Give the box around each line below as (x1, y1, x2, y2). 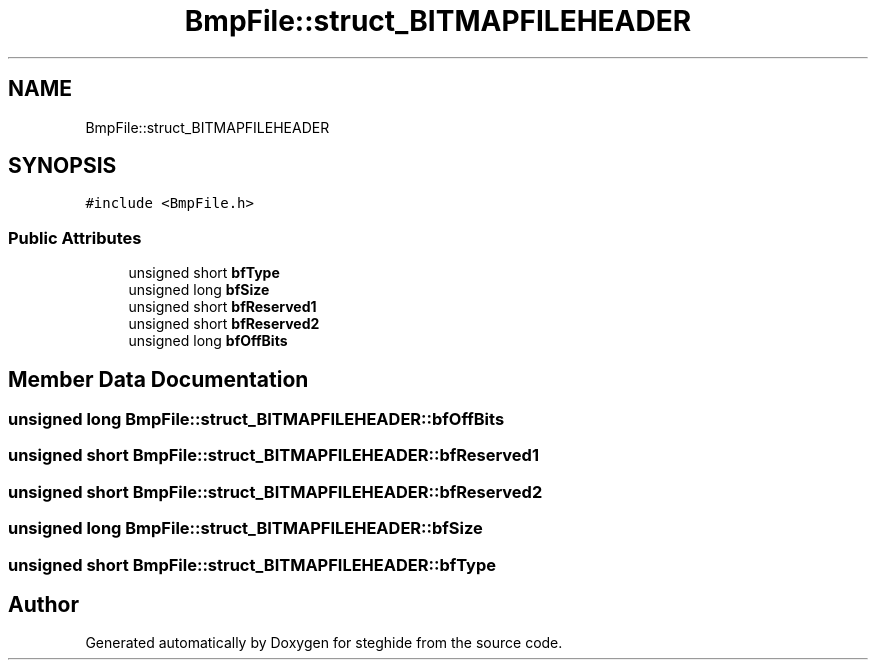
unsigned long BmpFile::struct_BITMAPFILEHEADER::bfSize (8, 518, 483, 539)
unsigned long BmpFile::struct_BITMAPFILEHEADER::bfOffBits (8, 409, 505, 430)
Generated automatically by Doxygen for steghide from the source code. (85, 634, 563, 652)
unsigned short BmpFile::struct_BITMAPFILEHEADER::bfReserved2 (8, 481, 543, 502)
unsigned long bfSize (128, 281, 270, 299)
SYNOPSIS (8, 153, 117, 179)
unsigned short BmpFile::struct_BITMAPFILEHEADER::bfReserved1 (8, 445, 539, 466)
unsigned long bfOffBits (128, 332, 288, 350)
